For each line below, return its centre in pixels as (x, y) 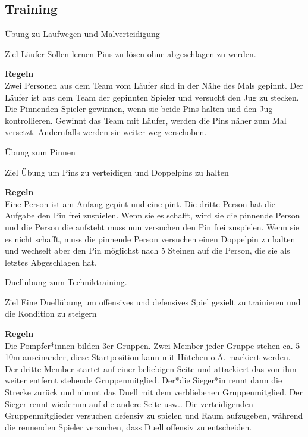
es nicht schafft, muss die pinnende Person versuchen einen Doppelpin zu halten (150, 238)
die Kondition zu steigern (51, 313)
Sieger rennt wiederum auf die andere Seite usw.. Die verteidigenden (129, 403)
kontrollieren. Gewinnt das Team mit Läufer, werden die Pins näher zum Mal (146, 120)
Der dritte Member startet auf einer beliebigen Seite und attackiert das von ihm (151, 368)
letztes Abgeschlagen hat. (51, 262)
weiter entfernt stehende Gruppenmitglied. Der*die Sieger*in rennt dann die (144, 380)
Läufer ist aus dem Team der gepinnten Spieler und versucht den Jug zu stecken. (152, 97)
